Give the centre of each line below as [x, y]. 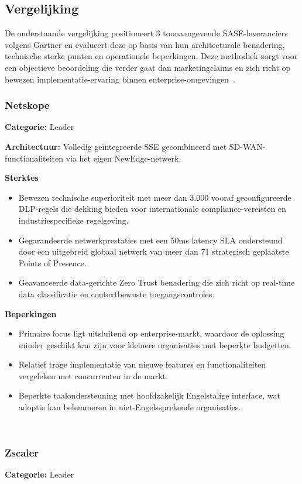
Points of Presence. [52, 262]
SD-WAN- [247, 146]
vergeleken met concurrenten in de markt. [93, 375]
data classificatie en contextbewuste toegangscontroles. [116, 294]
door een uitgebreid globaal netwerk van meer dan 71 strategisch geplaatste [154, 251]
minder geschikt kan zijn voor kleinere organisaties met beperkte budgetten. [155, 344]
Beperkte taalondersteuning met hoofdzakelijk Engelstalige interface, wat [149, 395]
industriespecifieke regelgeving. [73, 220]
